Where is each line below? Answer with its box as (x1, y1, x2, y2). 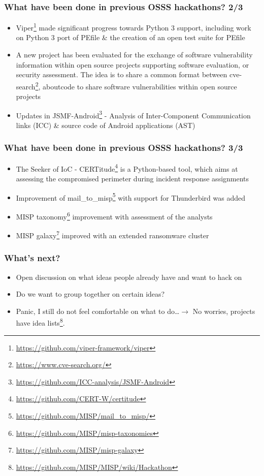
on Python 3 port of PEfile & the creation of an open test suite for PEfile (16, 32, 245, 43)
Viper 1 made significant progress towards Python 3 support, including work (16, 21, 251, 33)
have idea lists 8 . (16, 316, 65, 328)
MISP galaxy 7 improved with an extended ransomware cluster (16, 229, 209, 240)
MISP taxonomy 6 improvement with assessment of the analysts (16, 209, 213, 221)
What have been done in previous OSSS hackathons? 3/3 (4, 141, 243, 154)
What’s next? (4, 251, 60, 264)
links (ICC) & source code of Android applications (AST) (16, 119, 195, 130)
